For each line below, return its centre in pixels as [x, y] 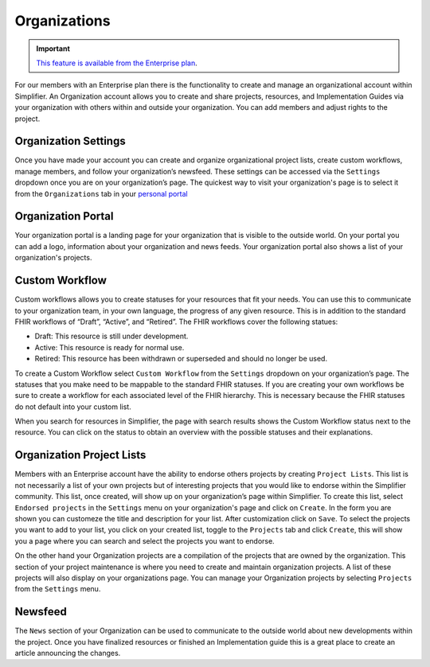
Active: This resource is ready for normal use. [109, 347]
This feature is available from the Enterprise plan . [117, 63]
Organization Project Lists [80, 455]
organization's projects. [53, 258]
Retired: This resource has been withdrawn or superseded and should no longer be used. [181, 359]
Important [53, 49]
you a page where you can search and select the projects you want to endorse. [145, 540]
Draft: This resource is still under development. [111, 336]
